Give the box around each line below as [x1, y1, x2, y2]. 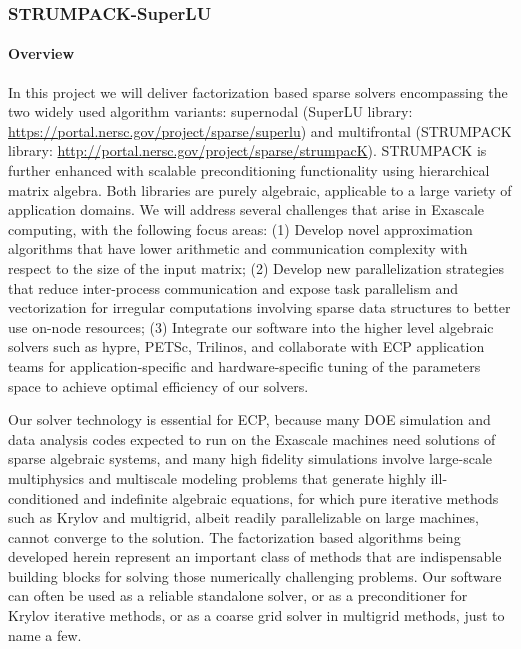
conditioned [8, 487, 79, 508]
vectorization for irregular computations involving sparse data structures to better [8, 297, 511, 318]
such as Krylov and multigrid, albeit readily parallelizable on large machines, [8, 507, 480, 528]
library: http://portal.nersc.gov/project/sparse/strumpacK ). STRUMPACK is [8, 140, 487, 161]
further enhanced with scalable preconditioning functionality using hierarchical [8, 160, 490, 181]
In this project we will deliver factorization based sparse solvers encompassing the [8, 81, 508, 102]
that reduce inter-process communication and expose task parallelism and [8, 277, 459, 298]
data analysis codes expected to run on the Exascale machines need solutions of [8, 428, 496, 449]
